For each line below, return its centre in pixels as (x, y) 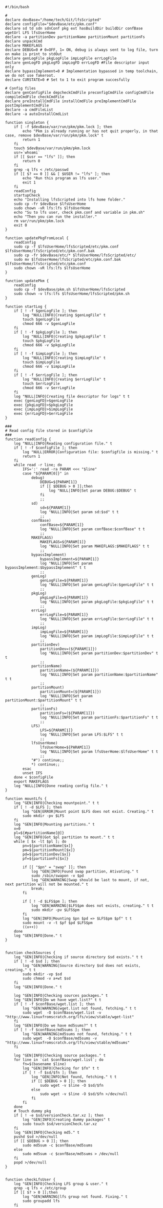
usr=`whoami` (27, 153)
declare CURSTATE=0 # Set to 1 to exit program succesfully (68, 80)
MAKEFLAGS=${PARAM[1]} (63, 542)
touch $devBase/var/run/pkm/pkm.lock (52, 148)
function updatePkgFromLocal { (37, 238)
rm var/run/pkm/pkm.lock (39, 221)
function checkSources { (30, 953)
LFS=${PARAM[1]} (56, 730)
